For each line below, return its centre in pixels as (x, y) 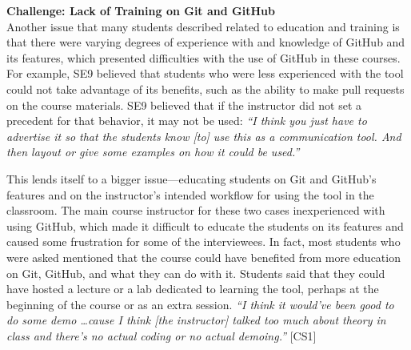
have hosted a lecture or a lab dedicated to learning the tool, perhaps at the (193, 289)
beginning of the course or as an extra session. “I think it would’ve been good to (200, 304)
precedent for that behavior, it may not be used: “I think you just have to (187, 121)
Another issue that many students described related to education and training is (203, 26)
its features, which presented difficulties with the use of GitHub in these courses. (204, 57)
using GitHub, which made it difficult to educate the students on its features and (205, 225)
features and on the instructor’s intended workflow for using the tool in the (190, 194)
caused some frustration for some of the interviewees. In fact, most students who (204, 241)
